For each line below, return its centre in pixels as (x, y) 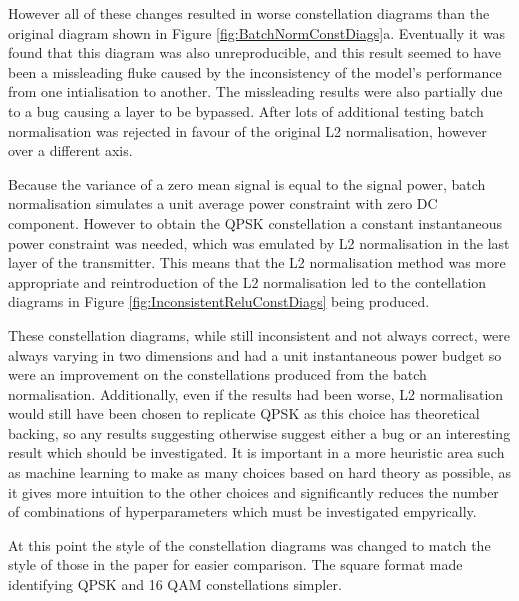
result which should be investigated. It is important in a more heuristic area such (256, 452)
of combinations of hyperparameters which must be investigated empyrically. (242, 511)
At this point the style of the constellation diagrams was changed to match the (249, 544)
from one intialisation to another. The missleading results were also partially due (255, 91)
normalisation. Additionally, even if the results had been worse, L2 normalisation (256, 393)
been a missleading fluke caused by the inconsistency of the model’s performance (255, 71)
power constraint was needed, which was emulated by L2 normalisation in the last (259, 242)
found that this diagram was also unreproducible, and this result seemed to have (254, 52)
